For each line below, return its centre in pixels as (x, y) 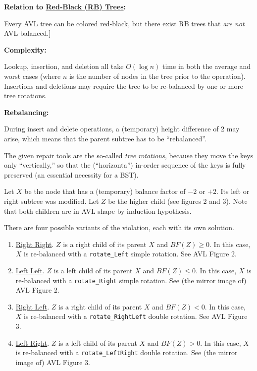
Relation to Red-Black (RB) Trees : (65, 6)
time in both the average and (207, 66)
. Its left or (233, 191)
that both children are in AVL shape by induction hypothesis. (98, 211)
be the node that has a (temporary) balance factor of (105, 191)
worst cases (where (32, 76)
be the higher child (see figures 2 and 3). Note (178, 201)
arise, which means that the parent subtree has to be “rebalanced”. (105, 138)
